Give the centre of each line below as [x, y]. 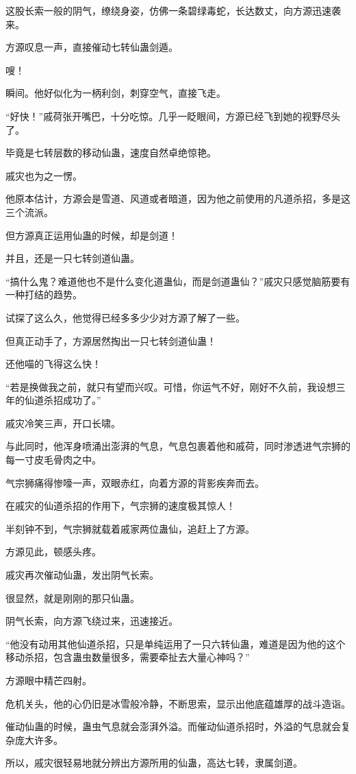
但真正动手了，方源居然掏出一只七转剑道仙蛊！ [111, 340]
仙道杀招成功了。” [63, 400]
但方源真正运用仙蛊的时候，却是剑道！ [92, 235]
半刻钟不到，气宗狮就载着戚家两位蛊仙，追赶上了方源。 [130, 528]
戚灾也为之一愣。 [44, 175]
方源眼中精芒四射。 [49, 680]
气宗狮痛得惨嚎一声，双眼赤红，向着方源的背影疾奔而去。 [135, 482]
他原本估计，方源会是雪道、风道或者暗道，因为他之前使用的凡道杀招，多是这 [178, 198]
